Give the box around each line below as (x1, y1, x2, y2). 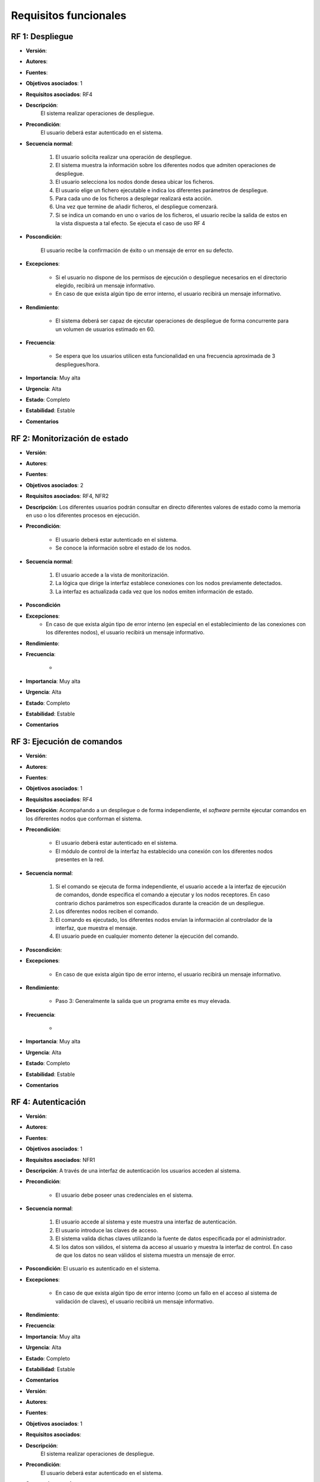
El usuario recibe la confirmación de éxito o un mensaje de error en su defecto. (40, 247, 234, 254)
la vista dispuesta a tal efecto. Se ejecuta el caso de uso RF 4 (55, 220, 206, 227)
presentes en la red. (55, 856, 104, 863)
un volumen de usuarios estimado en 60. (55, 325, 155, 333)
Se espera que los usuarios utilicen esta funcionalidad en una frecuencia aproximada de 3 (55, 353, 276, 360)
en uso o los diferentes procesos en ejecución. (25, 512, 140, 519)
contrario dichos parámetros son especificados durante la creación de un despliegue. (55, 899, 265, 906)
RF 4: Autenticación (11, 1097, 86, 1107)
